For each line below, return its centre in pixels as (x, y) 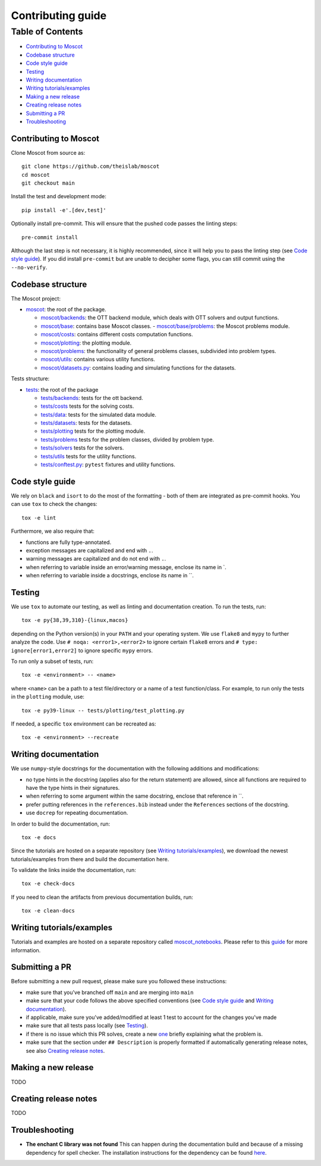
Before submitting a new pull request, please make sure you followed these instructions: (119, 981)
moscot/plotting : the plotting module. (86, 343)
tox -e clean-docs (48, 911)
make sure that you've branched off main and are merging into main (110, 992)
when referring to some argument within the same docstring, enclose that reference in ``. (135, 796)
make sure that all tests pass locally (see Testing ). (87, 1026)
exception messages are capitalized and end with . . (89, 550)
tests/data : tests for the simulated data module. (99, 414)
